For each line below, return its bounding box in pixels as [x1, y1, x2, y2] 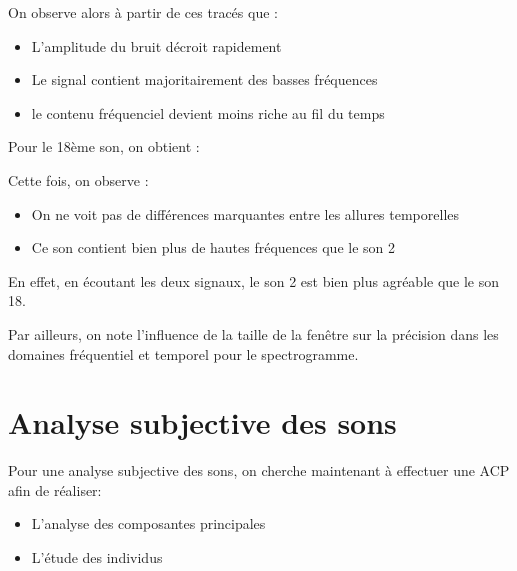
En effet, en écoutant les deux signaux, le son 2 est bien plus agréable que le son [8, 270, 500, 291]
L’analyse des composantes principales [31, 513, 266, 534]
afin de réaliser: [8, 479, 102, 500]
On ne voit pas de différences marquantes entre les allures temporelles [31, 203, 460, 224]
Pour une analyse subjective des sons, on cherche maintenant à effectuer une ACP [8, 460, 510, 481]
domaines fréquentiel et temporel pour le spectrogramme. [8, 343, 359, 364]
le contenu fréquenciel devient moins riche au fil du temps [31, 102, 385, 123]
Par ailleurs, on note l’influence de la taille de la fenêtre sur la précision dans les [8, 323, 499, 344]
